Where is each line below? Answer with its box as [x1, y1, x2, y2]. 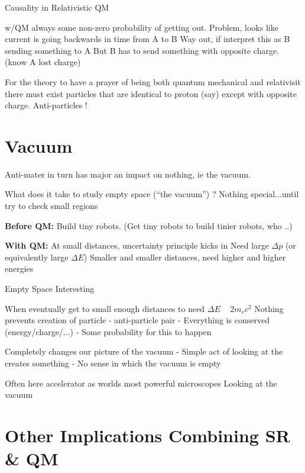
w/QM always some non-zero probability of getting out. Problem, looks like [5, 21, 278, 33]
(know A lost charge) [5, 56, 81, 68]
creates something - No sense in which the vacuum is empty [5, 357, 221, 369]
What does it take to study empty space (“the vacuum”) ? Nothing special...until [5, 188, 299, 200]
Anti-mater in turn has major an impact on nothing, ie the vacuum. [5, 168, 251, 180]
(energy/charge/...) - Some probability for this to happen [5, 325, 212, 337]
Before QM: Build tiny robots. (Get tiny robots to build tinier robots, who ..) [5, 219, 293, 231]
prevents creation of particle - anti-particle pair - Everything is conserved [5, 314, 270, 326]
